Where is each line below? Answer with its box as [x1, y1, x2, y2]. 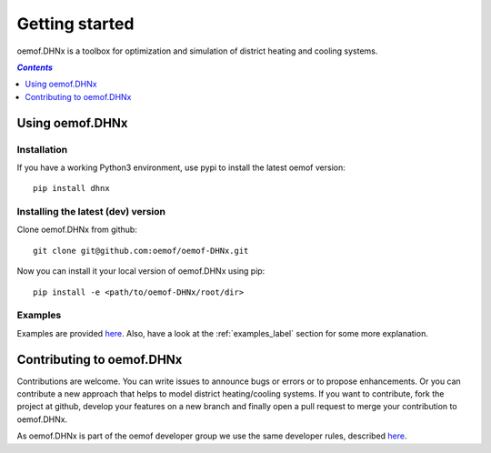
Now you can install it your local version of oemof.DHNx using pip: [16, 266, 266, 277]
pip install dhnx [33, 183, 110, 194]
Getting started [16, 14, 135, 34]
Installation [16, 143, 68, 156]
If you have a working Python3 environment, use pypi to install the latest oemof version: [16, 162, 346, 173]
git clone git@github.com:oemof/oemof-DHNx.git [33, 246, 249, 256]
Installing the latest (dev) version [16, 206, 165, 218]
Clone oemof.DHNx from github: [16, 224, 138, 236]
